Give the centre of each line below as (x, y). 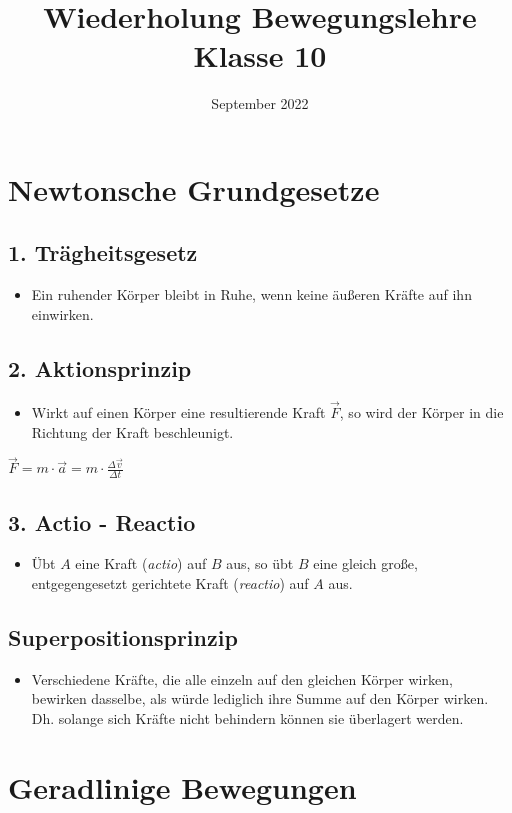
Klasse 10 (260, 55)
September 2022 (260, 103)
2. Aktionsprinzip (100, 367)
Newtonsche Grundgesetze (194, 188)
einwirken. (62, 313)
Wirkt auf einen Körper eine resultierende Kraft (178, 411)
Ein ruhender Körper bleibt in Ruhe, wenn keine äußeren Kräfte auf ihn (251, 294)
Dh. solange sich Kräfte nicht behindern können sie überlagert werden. (247, 717)
